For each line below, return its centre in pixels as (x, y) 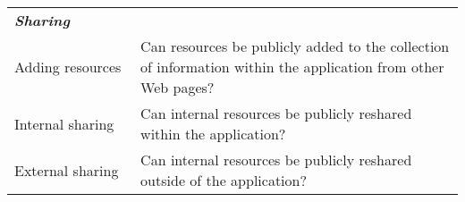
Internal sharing (64, 123)
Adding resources (68, 67)
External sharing (67, 170)
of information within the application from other (292, 67)
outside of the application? (224, 180)
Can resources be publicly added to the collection (295, 46)
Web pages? (178, 87)
